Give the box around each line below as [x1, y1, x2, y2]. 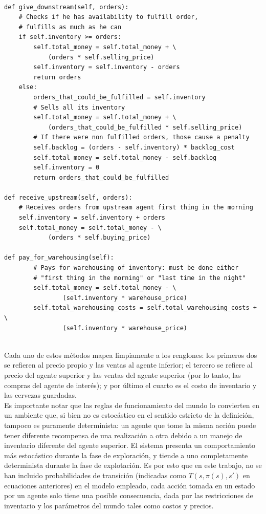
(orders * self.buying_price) [48, 234, 151, 242]
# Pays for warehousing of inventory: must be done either [33, 264, 239, 272]
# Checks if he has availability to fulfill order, [18, 13, 198, 21]
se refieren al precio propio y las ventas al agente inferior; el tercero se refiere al [4, 359, 253, 370]
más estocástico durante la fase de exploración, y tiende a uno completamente [4, 449, 248, 460]
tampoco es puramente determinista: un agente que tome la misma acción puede [4, 419, 256, 430]
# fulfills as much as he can [18, 23, 122, 31]
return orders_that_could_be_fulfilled [33, 174, 169, 181]
